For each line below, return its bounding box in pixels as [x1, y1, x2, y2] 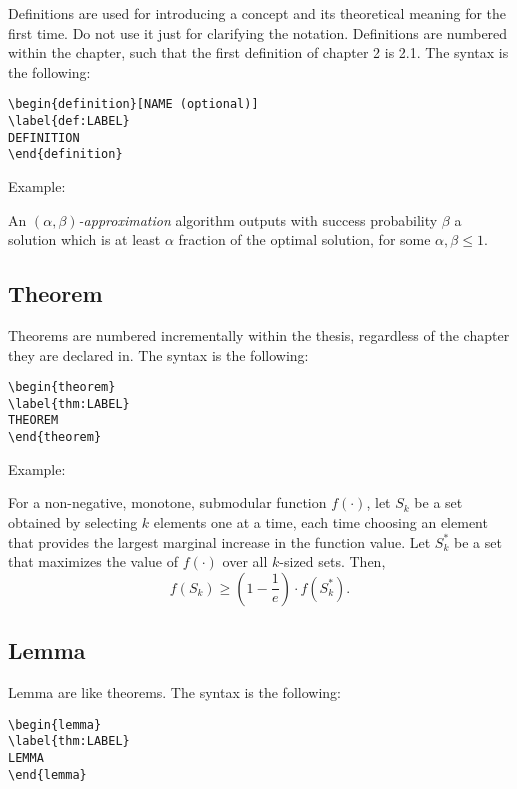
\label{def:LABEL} [8, 114, 130, 129]
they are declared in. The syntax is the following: [8, 344, 309, 365]
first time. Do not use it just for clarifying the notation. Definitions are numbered [8, 22, 508, 43]
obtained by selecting [8, 511, 138, 532]
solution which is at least [8, 229, 161, 250]
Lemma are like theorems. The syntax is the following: [8, 681, 341, 702]
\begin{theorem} [8, 380, 116, 395]
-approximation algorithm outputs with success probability [78, 209, 438, 230]
